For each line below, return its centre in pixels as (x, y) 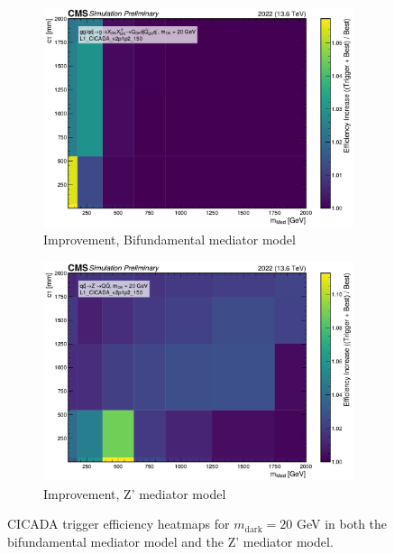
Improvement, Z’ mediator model (135, 493)
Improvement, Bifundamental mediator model (170, 240)
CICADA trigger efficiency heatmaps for (119, 524)
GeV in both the (342, 524)
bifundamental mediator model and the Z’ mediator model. (170, 542)
